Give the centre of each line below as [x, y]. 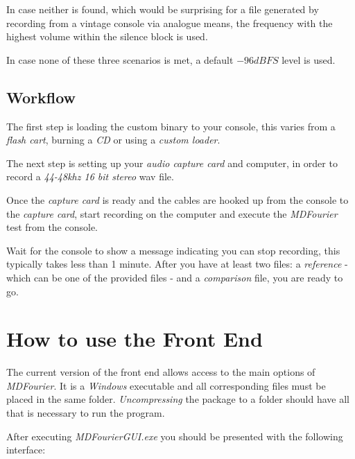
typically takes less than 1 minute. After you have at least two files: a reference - [177, 264]
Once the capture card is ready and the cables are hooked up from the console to [177, 199]
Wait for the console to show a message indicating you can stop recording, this [173, 250]
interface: [26, 450]
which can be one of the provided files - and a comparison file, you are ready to [175, 277]
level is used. [309, 59]
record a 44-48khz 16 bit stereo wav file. [90, 176]
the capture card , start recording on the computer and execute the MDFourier [172, 213]
